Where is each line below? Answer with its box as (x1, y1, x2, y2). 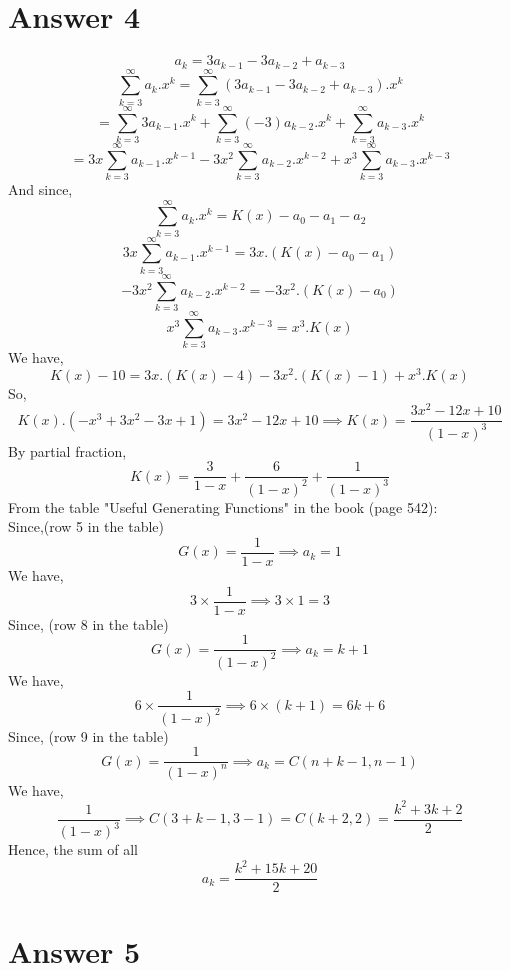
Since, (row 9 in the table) (8, 725, 169, 746)
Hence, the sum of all (8, 839, 138, 860)
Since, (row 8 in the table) (8, 613, 169, 634)
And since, (8, 178, 73, 199)
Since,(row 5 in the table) (8, 516, 164, 537)
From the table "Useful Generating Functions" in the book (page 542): (8, 496, 438, 517)
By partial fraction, (8, 440, 127, 461)
